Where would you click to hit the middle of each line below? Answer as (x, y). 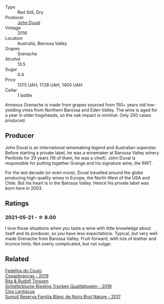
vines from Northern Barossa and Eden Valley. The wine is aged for (90, 110)
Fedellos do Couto (23, 271)
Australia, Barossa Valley (42, 43)
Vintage (13, 28)
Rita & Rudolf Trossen (27, 281)
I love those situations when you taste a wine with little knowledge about (78, 228)
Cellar (11, 90)
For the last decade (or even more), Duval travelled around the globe (74, 173)
